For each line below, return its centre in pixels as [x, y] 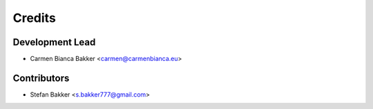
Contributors [41, 78]
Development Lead [54, 42]
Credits [35, 18]
